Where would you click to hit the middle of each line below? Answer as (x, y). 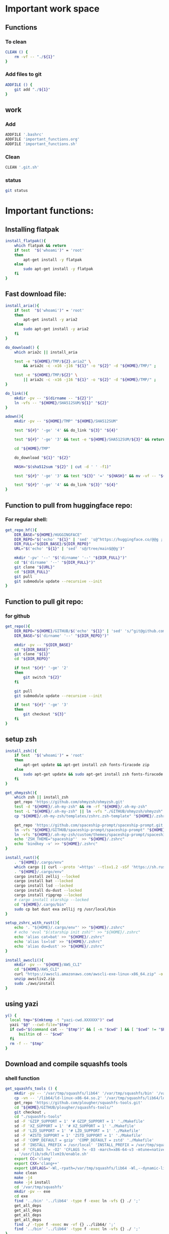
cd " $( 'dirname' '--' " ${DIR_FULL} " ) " (55, 563)
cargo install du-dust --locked (48, 891)
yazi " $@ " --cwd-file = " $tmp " (40, 1025)
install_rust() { (22, 858)
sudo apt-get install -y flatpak (58, 269)
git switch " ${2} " (43, 677)
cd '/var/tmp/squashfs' (39, 1187)
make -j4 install (32, 1182)
